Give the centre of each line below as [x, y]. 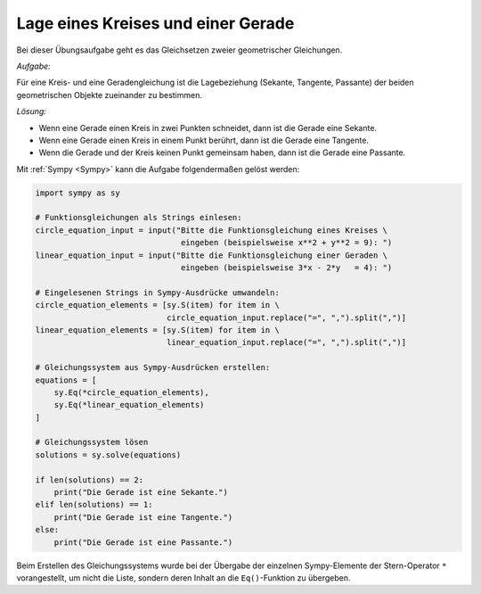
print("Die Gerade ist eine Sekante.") [141, 492]
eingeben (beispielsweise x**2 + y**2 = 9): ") [286, 243]
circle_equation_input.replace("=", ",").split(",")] [286, 318]
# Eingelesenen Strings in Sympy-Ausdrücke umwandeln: [157, 293]
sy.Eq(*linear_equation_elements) [129, 405]
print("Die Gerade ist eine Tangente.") [143, 517]
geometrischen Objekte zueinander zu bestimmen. [109, 95]
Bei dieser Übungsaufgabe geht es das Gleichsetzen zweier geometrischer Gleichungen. [179, 50]
